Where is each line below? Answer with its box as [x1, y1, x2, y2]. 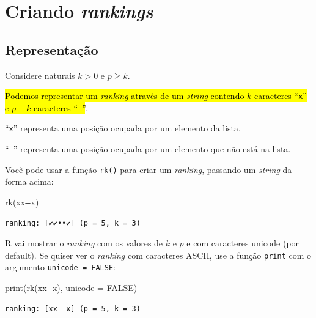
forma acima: [5, 175, 54, 188]
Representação [5, 40, 98, 59]
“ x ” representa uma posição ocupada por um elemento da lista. [5, 122, 241, 135]
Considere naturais [5, 68, 75, 81]
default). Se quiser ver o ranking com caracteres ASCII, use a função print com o [5, 248, 311, 261]
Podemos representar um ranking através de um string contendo [5, 89, 244, 102]
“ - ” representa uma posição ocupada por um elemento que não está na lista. [5, 142, 291, 155]
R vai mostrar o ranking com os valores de [5, 237, 163, 250]
